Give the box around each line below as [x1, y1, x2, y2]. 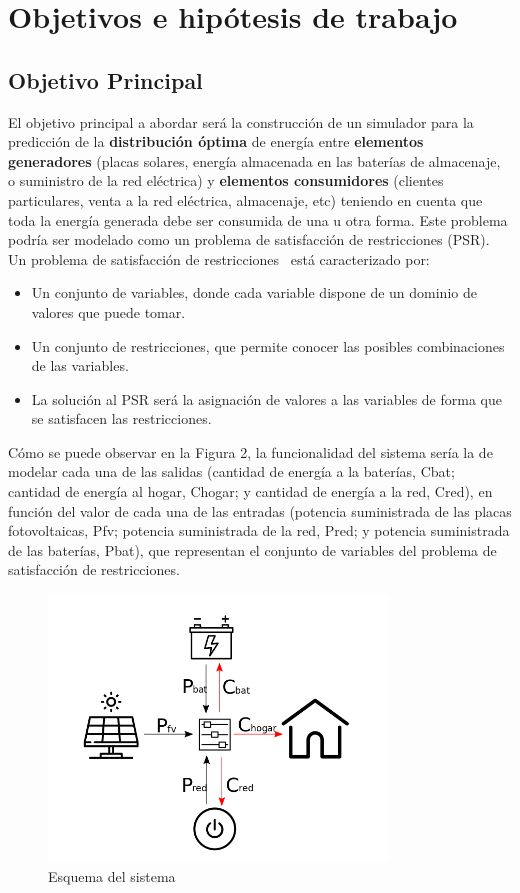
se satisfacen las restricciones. [31, 408, 212, 429]
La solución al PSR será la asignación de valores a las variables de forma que [31, 388, 502, 409]
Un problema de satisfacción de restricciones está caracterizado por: [8, 248, 430, 269]
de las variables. [31, 355, 129, 376]
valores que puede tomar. [31, 301, 186, 322]
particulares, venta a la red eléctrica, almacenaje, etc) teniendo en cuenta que [8, 189, 483, 210]
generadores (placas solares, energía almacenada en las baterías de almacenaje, [8, 150, 501, 171]
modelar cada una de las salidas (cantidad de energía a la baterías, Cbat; [8, 461, 455, 482]
